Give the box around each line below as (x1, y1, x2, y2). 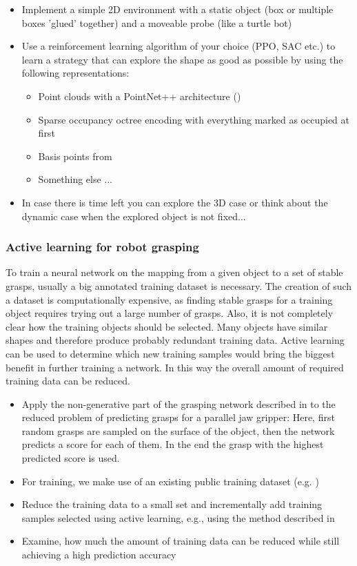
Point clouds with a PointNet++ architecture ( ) (38, 88, 241, 103)
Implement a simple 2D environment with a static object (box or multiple (21, 2, 334, 16)
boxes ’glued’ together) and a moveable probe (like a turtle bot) (21, 15, 292, 30)
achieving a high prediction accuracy (21, 547, 176, 562)
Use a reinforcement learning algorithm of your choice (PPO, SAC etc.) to (21, 39, 336, 53)
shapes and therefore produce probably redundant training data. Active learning (6, 333, 345, 347)
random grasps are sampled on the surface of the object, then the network (21, 423, 335, 438)
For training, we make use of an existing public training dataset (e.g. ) (21, 474, 319, 488)
